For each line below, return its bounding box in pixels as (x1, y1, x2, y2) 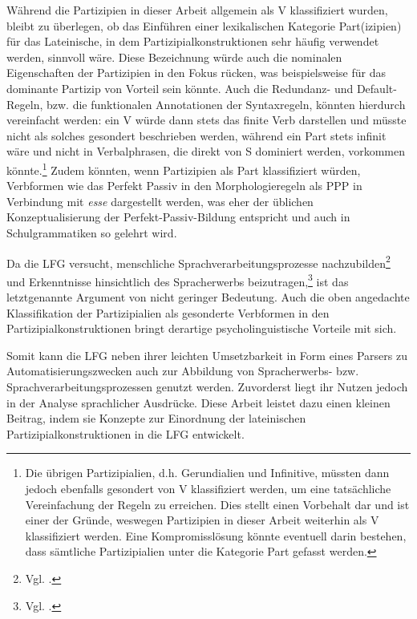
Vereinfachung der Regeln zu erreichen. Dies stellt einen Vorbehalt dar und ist (25, 496, 410, 512)
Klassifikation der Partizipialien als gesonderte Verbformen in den (6, 304, 330, 321)
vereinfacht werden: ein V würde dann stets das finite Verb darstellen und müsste (6, 111, 407, 128)
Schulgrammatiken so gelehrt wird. (6, 224, 177, 241)
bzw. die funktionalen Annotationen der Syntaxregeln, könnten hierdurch (46, 95, 406, 112)
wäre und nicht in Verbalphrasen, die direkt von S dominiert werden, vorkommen (6, 143, 405, 160)
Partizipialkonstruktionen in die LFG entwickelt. (6, 425, 245, 442)
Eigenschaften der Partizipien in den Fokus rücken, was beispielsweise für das (6, 64, 387, 81)
